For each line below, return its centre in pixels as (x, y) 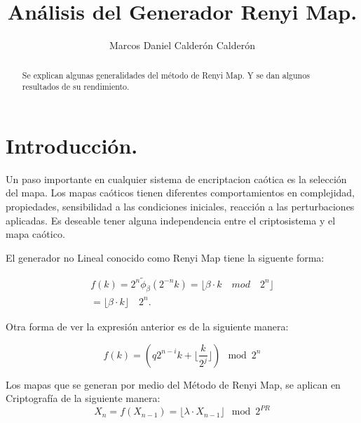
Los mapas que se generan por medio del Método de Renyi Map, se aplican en (173, 384)
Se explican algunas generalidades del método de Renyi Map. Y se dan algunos (166, 75)
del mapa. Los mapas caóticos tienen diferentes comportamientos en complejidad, (180, 193)
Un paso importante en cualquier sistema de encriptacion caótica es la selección (176, 179)
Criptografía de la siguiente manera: (83, 398)
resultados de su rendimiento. (76, 87)
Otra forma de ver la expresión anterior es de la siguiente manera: (147, 326)
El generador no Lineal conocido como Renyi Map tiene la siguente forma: (165, 257)
